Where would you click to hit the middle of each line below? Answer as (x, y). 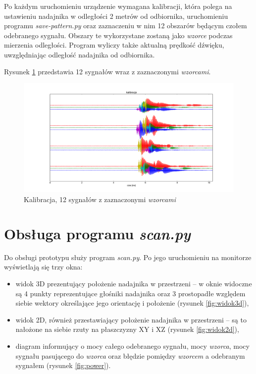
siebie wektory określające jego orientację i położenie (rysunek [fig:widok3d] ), (132, 303)
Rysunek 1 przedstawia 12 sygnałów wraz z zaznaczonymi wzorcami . (107, 71)
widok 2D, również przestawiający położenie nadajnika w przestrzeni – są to (131, 319)
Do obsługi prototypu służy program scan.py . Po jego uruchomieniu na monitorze (128, 257)
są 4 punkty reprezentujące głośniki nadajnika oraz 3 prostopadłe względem (130, 293)
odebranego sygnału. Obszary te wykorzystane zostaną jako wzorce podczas (118, 35)
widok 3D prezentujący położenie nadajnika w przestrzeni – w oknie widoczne (134, 283)
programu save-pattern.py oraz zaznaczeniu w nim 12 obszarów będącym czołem (126, 26)
